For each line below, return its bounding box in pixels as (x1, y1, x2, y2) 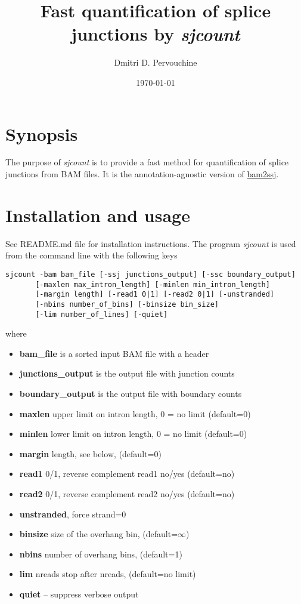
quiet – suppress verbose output (19, 587, 139, 600)
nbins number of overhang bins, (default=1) (19, 547, 182, 560)
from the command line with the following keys (5, 249, 178, 261)
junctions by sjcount (71, 21, 240, 47)
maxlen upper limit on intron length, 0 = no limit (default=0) (19, 407, 251, 420)
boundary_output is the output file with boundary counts (19, 387, 242, 399)
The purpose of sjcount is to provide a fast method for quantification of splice (5, 156, 289, 168)
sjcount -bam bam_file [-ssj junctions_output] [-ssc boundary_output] (5, 270, 296, 279)
